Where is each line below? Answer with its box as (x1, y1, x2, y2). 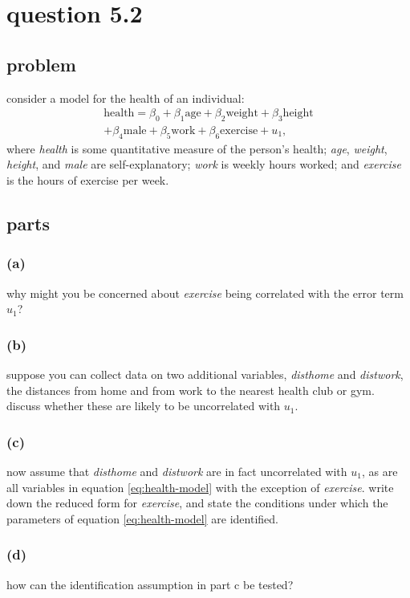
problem (6, 51, 76, 76)
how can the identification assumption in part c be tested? (6, 576, 294, 592)
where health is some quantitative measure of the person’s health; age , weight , (6, 140, 388, 157)
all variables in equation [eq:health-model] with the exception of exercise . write (6, 478, 394, 495)
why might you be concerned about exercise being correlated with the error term (6, 284, 404, 301)
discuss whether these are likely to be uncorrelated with (6, 397, 281, 414)
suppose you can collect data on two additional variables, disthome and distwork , (6, 366, 404, 383)
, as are (361, 463, 398, 480)
